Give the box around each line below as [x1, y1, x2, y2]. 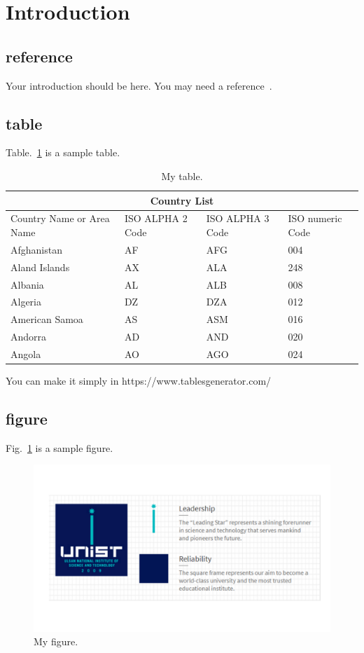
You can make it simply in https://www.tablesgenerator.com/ [6, 373, 272, 387]
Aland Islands [10, 259, 70, 274]
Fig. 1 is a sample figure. [6, 440, 113, 455]
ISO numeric [288, 211, 342, 226]
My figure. [34, 634, 78, 649]
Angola [10, 346, 41, 361]
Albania [10, 277, 44, 291]
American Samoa [10, 312, 83, 326]
